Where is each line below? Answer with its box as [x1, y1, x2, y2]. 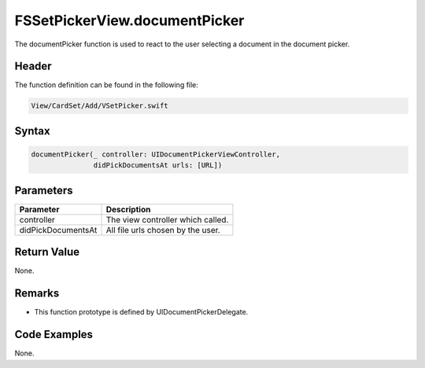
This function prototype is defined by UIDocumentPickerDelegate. [34, 307, 249, 317]
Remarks [14, 287, 60, 300]
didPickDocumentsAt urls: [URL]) [93, 161, 223, 170]
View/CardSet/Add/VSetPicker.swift [31, 101, 168, 110]
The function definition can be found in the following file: [14, 80, 198, 90]
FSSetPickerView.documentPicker [14, 12, 245, 29]
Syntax [14, 124, 50, 138]
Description [105, 204, 151, 215]
